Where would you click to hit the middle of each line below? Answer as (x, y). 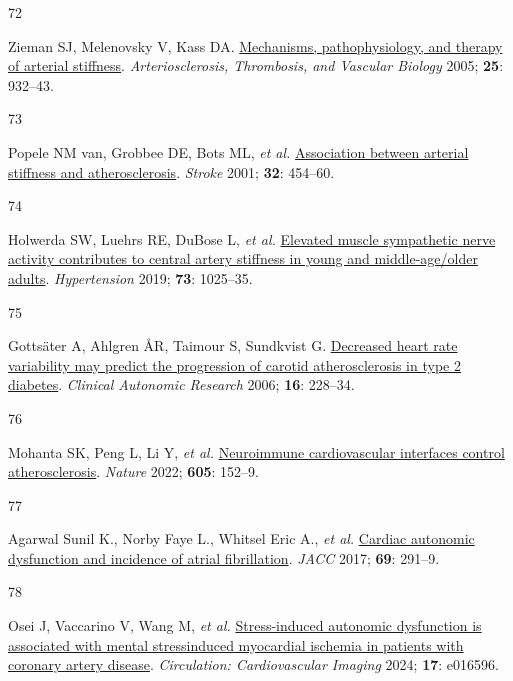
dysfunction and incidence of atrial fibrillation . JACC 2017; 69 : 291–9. (224, 557)
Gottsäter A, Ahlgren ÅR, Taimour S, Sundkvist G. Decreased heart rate (233, 345)
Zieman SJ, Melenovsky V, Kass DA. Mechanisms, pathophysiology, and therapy (255, 45)
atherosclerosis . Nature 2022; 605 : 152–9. (133, 471)
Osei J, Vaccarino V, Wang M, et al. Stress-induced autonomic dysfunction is (245, 625)
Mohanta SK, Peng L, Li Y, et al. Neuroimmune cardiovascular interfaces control (256, 451)
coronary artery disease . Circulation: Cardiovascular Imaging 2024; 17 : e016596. (253, 664)
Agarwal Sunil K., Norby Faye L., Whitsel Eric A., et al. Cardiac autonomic (241, 538)
